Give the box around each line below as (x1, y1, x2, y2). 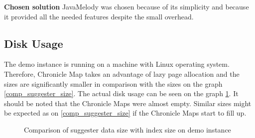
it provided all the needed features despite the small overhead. (4, 11, 194, 21)
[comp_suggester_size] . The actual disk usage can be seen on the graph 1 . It (4, 88, 239, 99)
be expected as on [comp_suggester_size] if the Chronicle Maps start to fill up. (4, 108, 247, 118)
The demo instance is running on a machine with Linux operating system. (4, 59, 230, 69)
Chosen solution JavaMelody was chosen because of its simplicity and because (4, 1, 249, 11)
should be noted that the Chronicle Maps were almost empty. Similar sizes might (4, 98, 252, 108)
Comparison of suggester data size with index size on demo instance (24, 124, 231, 135)
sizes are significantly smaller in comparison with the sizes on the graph (4, 78, 223, 89)
